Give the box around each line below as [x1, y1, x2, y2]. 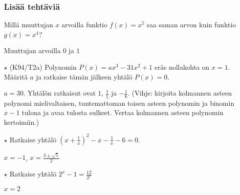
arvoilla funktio [62, 19, 108, 30]
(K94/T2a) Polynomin [9, 62, 77, 72]
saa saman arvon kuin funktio [147, 19, 236, 30]
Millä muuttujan [4, 19, 53, 30]
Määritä [4, 71, 28, 81]
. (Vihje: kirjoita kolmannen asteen [128, 88, 232, 98]
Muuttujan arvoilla [4, 45, 61, 56]
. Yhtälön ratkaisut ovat [23, 88, 96, 98]
